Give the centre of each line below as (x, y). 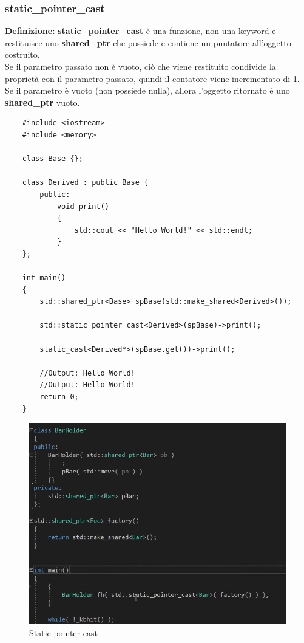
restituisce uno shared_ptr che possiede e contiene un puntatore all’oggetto (148, 42)
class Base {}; (52, 159)
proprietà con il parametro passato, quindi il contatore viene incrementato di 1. (152, 78)
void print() (83, 206)
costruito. (22, 54)
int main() (44, 278)
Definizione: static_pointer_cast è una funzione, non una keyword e (140, 31)
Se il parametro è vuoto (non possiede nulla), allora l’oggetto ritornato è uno (147, 90)
